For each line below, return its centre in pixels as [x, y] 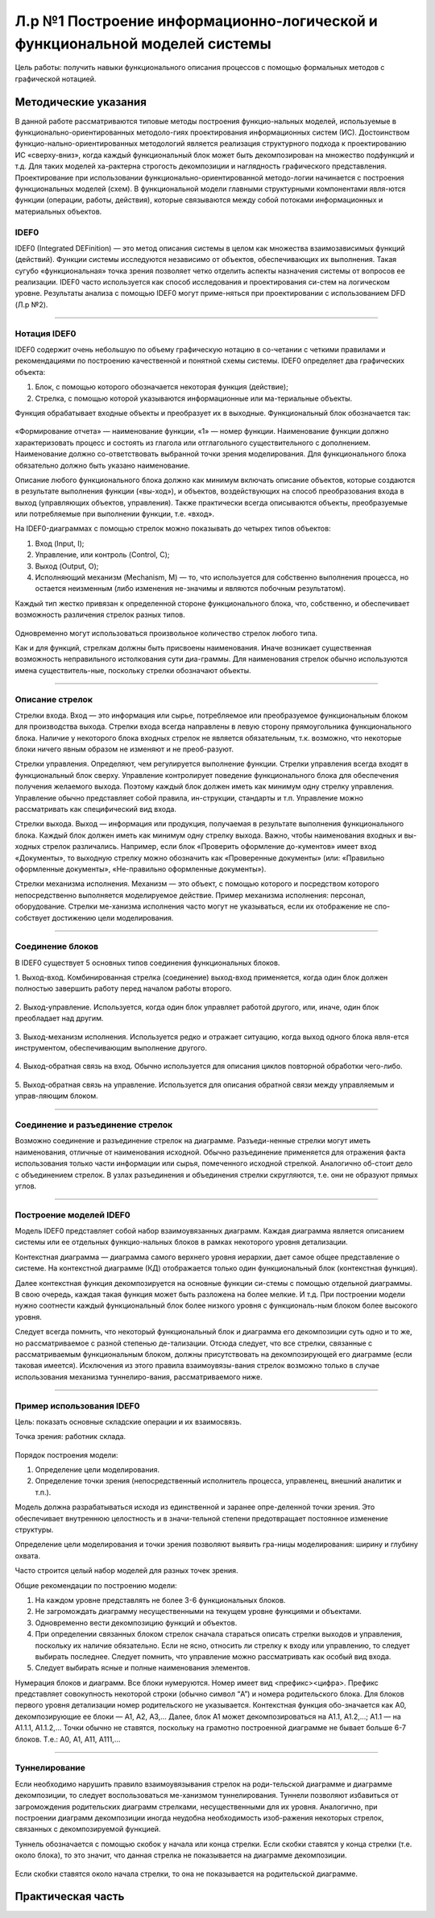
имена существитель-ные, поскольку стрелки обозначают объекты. [133, 670]
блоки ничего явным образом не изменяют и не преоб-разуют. [124, 749]
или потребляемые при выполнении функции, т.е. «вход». [115, 514]
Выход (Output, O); [67, 566]
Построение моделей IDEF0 [72, 1215]
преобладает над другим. [59, 1018]
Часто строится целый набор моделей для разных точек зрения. [126, 1571]
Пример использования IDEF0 [77, 1405]
